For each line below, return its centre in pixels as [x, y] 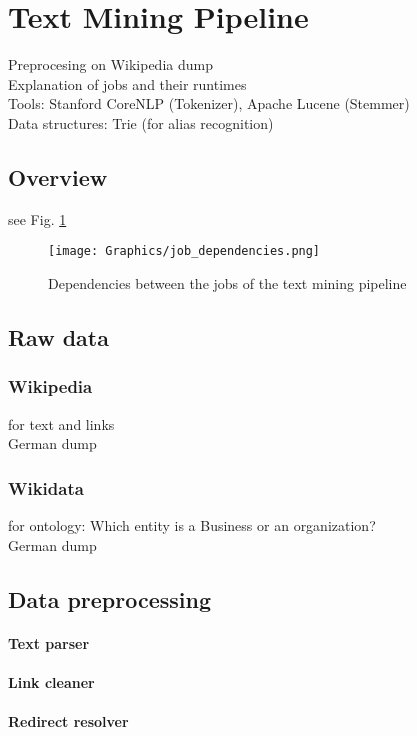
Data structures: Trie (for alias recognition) [141, 122]
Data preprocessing [110, 598]
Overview [58, 176]
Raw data [58, 336]
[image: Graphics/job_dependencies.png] [184, 251]
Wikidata [46, 487]
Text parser [49, 642]
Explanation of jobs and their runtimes [127, 83]
